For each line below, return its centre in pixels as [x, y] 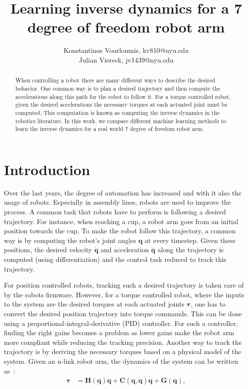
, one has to [208, 304]
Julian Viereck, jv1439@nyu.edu [126, 59]
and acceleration [125, 250]
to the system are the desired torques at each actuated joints [94, 304]
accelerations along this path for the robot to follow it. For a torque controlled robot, [123, 96]
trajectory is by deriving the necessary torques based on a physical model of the [123, 351]
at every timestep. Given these [190, 240]
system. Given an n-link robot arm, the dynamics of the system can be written [121, 361]
